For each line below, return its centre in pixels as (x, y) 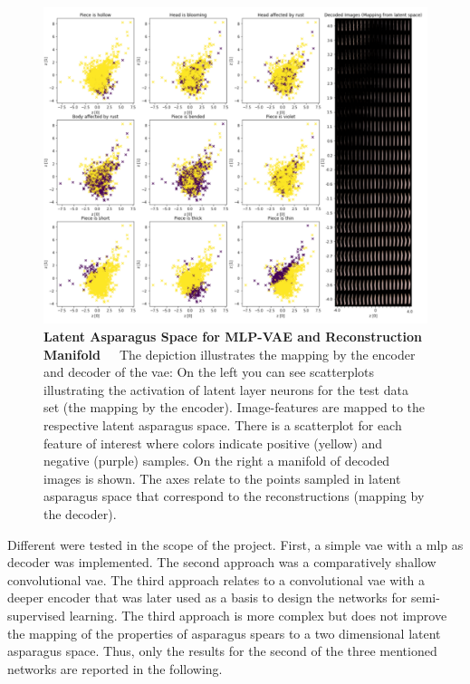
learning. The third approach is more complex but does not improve (258, 615)
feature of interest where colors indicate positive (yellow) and (213, 443)
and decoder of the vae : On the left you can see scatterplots (209, 372)
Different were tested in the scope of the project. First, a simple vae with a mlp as (235, 544)
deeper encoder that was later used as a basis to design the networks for (207, 597)
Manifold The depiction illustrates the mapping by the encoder (230, 354)
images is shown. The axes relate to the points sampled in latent (222, 478)
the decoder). (80, 514)
